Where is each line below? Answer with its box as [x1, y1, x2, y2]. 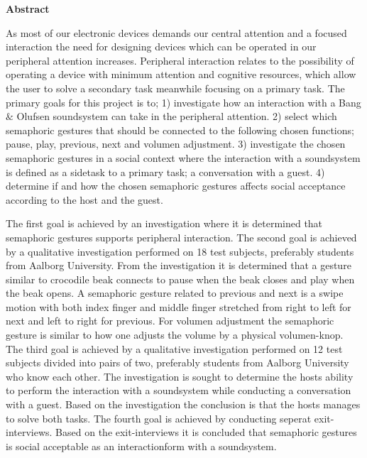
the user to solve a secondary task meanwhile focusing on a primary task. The [6, 80, 345, 95]
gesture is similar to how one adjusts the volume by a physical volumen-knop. [6, 327, 344, 342]
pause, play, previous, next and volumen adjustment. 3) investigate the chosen [6, 136, 346, 151]
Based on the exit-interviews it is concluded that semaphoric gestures [55, 425, 357, 440]
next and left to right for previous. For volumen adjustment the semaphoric [6, 313, 334, 328]
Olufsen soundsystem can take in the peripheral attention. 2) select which [16, 109, 337, 124]
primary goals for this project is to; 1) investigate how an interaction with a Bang [6, 94, 361, 109]
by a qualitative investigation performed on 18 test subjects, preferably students [6, 244, 354, 258]
